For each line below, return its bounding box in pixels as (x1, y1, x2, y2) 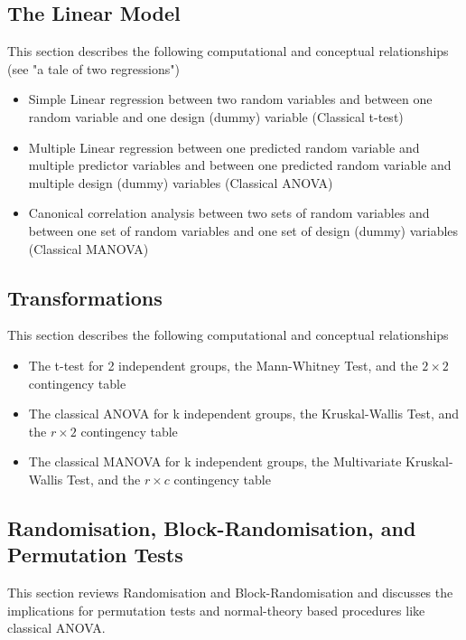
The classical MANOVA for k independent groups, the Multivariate (28, 452, 402, 471)
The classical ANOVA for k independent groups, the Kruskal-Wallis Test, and (28, 404, 460, 423)
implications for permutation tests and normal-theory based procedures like (7, 600, 425, 619)
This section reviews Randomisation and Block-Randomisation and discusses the (7, 583, 453, 602)
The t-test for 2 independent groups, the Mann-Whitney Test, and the (28, 355, 418, 374)
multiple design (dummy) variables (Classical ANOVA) (28, 173, 333, 192)
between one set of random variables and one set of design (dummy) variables (28, 221, 459, 240)
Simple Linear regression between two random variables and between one (28, 89, 433, 108)
